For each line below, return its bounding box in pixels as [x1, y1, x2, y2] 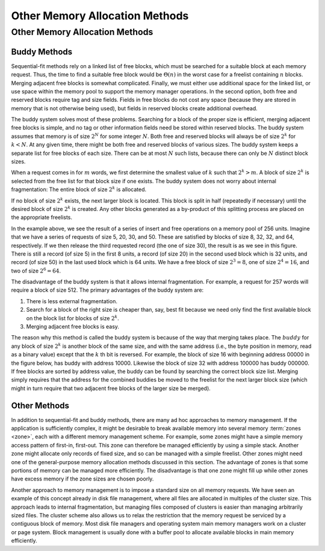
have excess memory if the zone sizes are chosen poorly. [11, 475, 154, 482]
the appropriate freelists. [11, 214, 72, 221]
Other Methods [11, 400, 69, 411]
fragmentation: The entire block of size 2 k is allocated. [11, 185, 147, 193]
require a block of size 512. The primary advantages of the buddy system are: [11, 286, 204, 294]
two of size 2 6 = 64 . [11, 266, 61, 274]
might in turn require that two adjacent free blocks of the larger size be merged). [11, 385, 211, 392]
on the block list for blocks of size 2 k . [26, 314, 120, 322]
